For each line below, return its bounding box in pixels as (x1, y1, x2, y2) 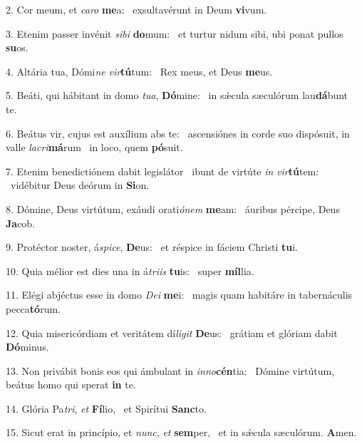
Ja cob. (6, 215, 36, 230)
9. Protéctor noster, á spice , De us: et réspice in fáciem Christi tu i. (6, 239, 298, 254)
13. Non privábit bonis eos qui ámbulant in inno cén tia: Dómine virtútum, (6, 363, 335, 378)
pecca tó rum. (6, 301, 61, 316)
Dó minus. (6, 339, 49, 354)
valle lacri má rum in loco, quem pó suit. (6, 140, 183, 155)
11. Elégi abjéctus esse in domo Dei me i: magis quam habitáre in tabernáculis (6, 287, 353, 302)
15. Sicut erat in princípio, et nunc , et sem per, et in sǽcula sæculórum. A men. (6, 425, 357, 440)
